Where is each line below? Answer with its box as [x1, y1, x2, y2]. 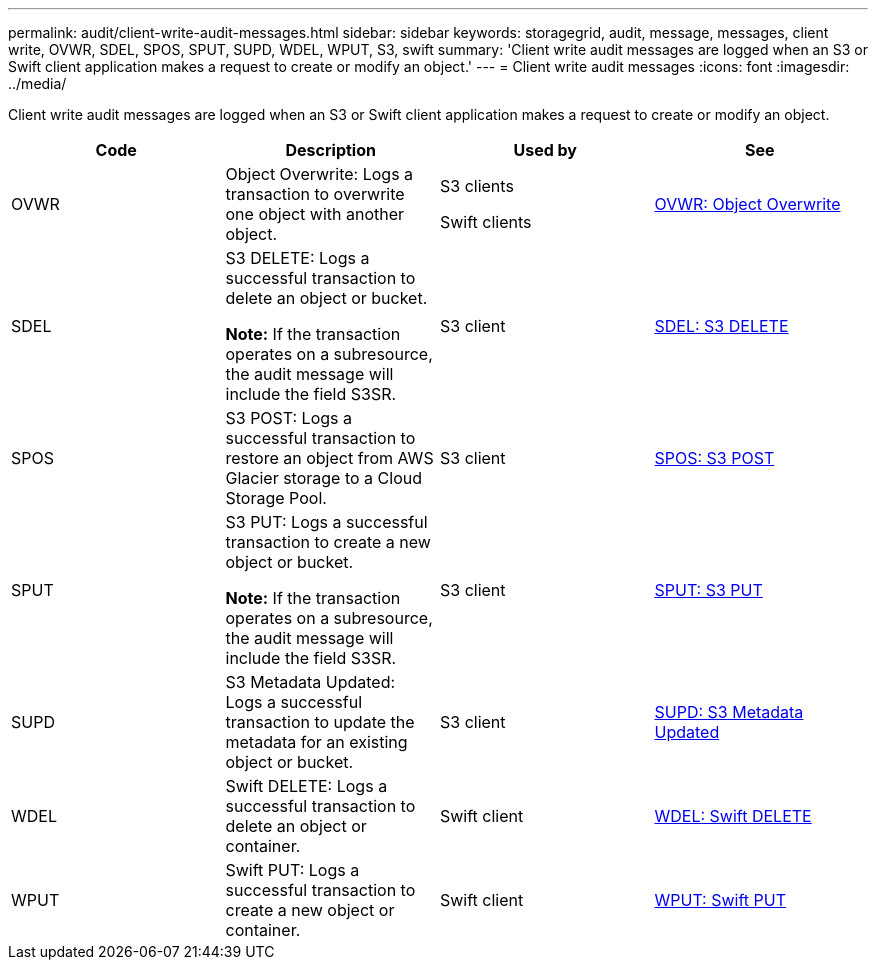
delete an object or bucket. [225, 288, 428, 308]
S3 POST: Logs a [225, 408, 352, 428]
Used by [513, 140, 577, 160]
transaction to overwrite [225, 184, 405, 204]
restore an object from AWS [225, 448, 434, 468]
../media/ [8, 75, 67, 92]
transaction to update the [225, 712, 415, 732]
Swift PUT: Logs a [225, 860, 360, 880]
